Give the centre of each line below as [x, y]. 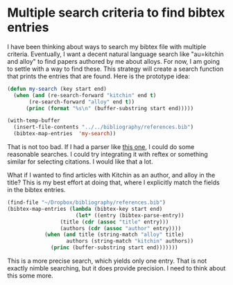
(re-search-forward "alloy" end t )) [82, 102]
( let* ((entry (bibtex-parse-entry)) [130, 215]
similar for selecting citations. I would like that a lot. [80, 162]
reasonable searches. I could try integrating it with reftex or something [107, 155]
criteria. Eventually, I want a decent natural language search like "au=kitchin [115, 54]
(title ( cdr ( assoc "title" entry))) [114, 222]
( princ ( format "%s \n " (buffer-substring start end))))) [110, 108]
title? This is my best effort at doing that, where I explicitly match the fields [113, 182]
